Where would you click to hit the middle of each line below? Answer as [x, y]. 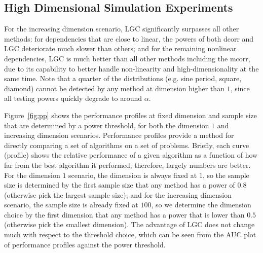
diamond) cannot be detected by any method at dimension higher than [114, 88]
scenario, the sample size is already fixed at [71, 205]
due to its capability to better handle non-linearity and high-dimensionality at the [131, 68]
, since [240, 88]
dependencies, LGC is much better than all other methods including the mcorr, [127, 58]
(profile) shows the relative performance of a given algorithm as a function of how [131, 155]
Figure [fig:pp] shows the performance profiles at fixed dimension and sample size [131, 115]
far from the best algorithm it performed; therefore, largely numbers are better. [127, 165]
